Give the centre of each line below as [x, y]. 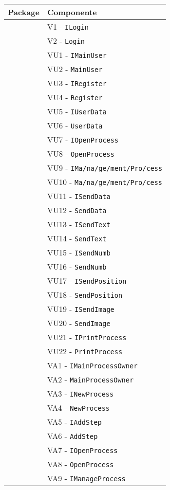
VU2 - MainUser [75, 69]
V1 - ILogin [68, 27]
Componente [72, 12]
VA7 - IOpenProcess [82, 450]
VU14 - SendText [77, 238]
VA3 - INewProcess [80, 393]
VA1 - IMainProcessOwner [92, 365]
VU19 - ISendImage [81, 309]
